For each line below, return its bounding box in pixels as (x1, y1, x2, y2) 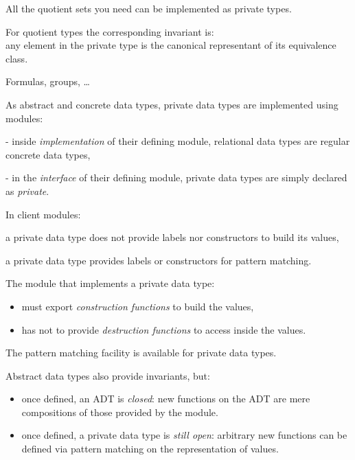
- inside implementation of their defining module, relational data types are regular (5, 134, 350, 148)
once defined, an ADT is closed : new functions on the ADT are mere (21, 391, 310, 406)
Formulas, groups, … (5, 74, 90, 89)
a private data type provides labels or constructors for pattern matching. (5, 253, 312, 267)
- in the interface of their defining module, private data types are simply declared (5, 170, 347, 185)
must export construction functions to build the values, (21, 299, 254, 313)
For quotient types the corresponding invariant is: (5, 24, 214, 38)
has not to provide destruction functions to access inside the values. (21, 322, 306, 336)
